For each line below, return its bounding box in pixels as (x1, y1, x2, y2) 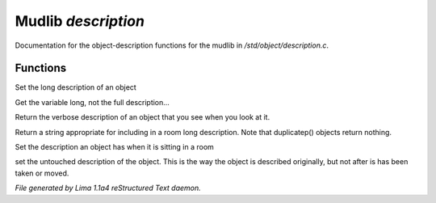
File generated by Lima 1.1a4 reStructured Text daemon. (15, 183, 201, 193)
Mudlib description (15, 12, 145, 30)
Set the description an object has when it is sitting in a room (15, 142, 214, 152)
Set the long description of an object (15, 82, 136, 92)
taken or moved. (15, 168, 69, 178)
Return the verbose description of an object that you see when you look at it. (15, 112, 270, 122)
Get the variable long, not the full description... (15, 97, 170, 107)
